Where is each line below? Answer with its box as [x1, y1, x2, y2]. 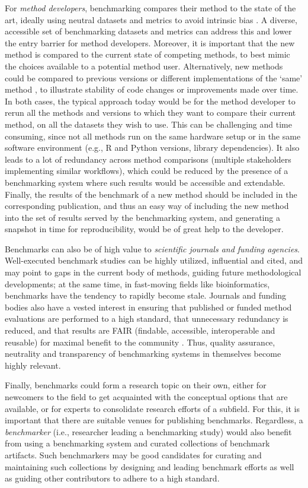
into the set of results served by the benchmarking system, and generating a [5, 211, 280, 223]
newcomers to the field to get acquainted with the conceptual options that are [5, 391, 288, 403]
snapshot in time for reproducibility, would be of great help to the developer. [5, 223, 284, 235]
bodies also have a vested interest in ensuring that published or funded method [5, 300, 292, 313]
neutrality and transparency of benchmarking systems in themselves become [5, 347, 281, 360]
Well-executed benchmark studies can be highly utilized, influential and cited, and [5, 254, 303, 267]
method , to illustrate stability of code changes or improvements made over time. [5, 83, 299, 96]
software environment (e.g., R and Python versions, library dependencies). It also [5, 141, 300, 154]
